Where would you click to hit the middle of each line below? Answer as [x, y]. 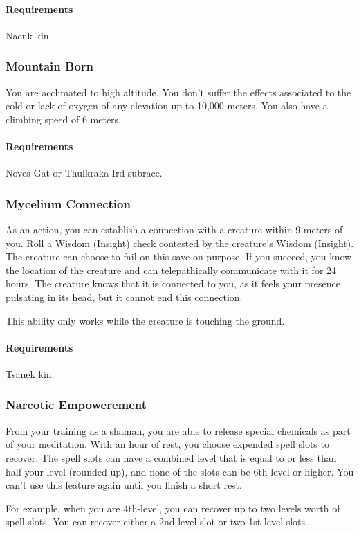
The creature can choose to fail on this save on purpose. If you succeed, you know [179, 256]
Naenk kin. [29, 35]
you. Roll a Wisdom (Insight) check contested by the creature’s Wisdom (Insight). [180, 243]
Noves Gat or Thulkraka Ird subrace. [84, 173]
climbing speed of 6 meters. [64, 119]
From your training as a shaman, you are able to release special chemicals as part [178, 430]
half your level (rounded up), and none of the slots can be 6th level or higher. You [180, 471]
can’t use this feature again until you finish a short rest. [124, 485]
